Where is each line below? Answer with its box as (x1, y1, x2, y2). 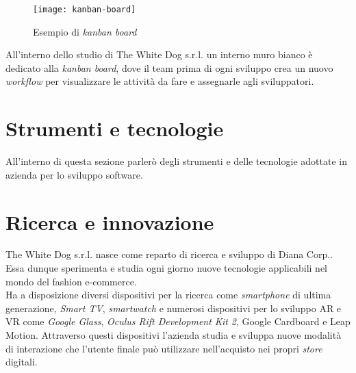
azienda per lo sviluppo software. (5, 167, 143, 181)
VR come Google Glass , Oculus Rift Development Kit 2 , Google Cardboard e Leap (5, 314, 351, 329)
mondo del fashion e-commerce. (5, 274, 137, 288)
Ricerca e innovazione (5, 207, 214, 235)
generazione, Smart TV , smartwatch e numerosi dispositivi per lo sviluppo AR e (5, 300, 342, 315)
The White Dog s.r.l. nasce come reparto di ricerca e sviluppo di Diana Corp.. (5, 247, 333, 261)
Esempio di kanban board (33, 24, 137, 38)
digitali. (5, 355, 38, 369)
